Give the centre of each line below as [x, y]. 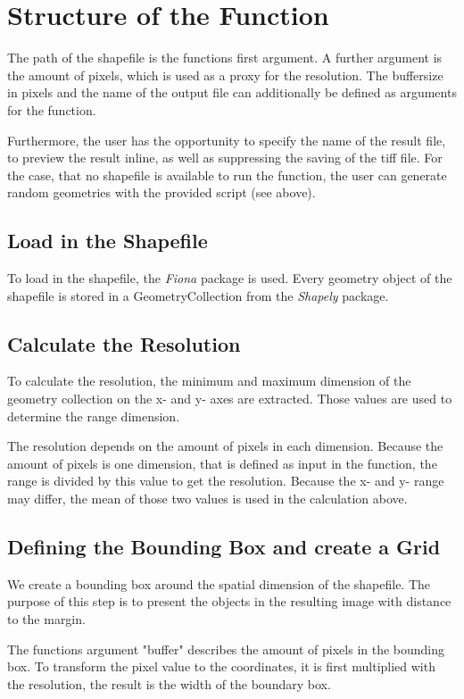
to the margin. [46, 619]
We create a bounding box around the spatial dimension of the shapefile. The [219, 583]
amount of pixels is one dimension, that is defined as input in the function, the [222, 463]
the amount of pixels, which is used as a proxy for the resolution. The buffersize [225, 75]
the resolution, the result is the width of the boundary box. [169, 683]
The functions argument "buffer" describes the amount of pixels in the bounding [226, 649]
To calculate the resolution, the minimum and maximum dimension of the [209, 381]
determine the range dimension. [94, 416]
